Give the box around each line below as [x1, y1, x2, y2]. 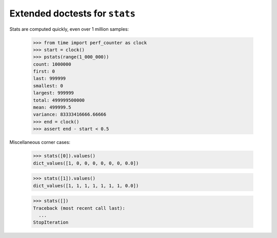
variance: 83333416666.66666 [33, 112, 107, 118]
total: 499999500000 [33, 97, 85, 103]
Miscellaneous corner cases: [9, 139, 71, 145]
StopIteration [33, 219, 69, 226]
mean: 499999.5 [33, 104, 71, 111]
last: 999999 [33, 76, 66, 82]
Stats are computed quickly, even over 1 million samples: [9, 26, 129, 32]
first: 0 [33, 68, 55, 75]
